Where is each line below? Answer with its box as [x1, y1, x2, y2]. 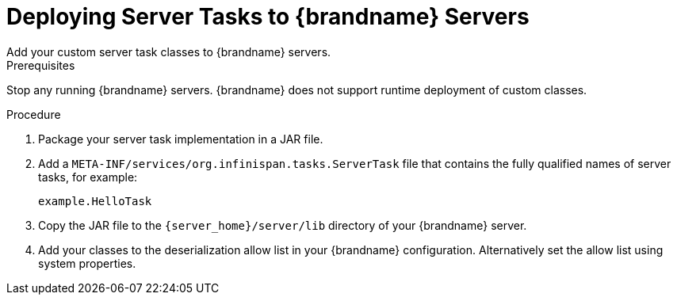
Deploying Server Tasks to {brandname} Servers [6, 3, 530, 30]
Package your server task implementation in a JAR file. [38, 131, 323, 146]
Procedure [6, 107, 61, 121]
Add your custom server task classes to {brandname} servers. [6, 44, 331, 59]
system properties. [38, 256, 136, 270]
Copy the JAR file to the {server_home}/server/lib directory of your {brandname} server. [38, 218, 527, 232]
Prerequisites [6, 58, 75, 72]
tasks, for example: [38, 170, 138, 184]
